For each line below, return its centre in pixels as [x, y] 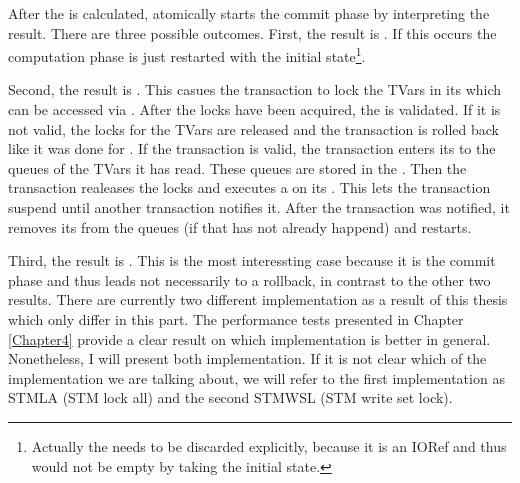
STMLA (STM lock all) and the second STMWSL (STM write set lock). [230, 397]
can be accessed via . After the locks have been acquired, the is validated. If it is [254, 109]
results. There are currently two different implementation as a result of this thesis [258, 299]
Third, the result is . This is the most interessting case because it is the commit [252, 260]
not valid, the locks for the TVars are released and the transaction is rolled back [253, 128]
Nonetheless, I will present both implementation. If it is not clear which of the [247, 358]
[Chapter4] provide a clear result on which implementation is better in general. [249, 338]
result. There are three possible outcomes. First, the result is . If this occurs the [252, 32]
